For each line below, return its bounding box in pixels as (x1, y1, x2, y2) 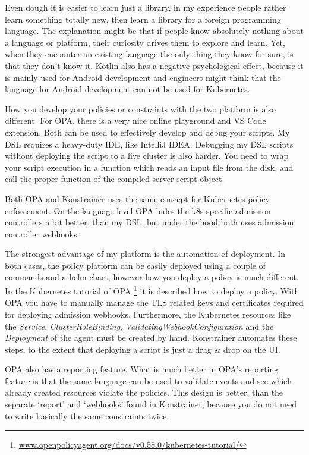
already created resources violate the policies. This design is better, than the (5, 386, 283, 398)
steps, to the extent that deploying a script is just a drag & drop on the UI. (5, 343, 280, 355)
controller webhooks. (5, 227, 80, 240)
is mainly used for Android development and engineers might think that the (5, 71, 281, 83)
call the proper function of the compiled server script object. (5, 172, 225, 185)
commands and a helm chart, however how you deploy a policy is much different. (5, 271, 299, 283)
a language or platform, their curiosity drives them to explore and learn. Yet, (5, 36, 285, 48)
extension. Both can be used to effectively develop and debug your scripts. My (5, 125, 290, 138)
